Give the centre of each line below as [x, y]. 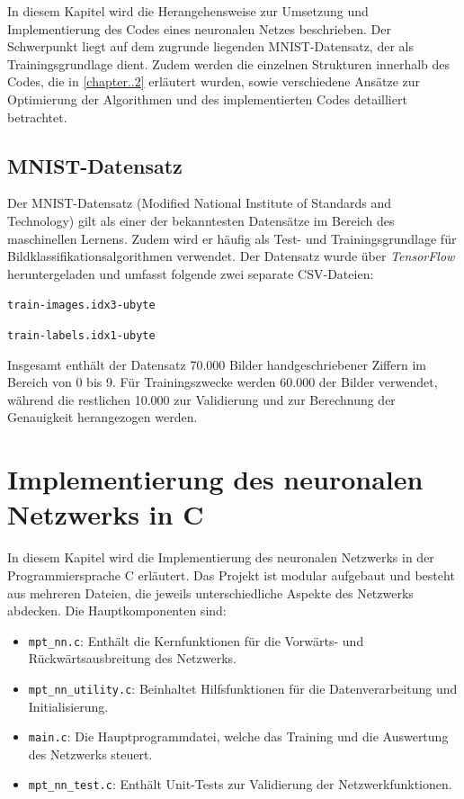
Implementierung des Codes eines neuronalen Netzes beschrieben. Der [199, 28]
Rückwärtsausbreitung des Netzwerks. [133, 658]
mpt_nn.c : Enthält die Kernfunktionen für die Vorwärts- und [196, 640]
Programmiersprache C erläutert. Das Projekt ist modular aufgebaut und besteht [231, 575]
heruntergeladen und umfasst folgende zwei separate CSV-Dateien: [191, 273]
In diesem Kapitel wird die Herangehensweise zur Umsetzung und [188, 11]
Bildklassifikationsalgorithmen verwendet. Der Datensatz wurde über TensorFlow [231, 256]
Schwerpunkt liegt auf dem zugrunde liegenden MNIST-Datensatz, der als [210, 46]
